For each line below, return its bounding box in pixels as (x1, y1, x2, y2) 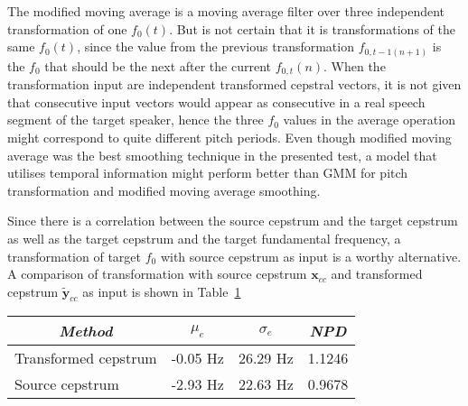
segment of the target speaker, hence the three (7, 110, 264, 129)
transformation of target (7, 246, 141, 265)
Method (59, 320, 113, 342)
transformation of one (7, 19, 127, 38)
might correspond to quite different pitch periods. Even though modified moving (7, 127, 452, 146)
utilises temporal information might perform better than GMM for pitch (7, 163, 408, 182)
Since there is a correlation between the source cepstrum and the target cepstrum (7, 211, 458, 230)
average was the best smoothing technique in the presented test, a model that (7, 145, 437, 164)
